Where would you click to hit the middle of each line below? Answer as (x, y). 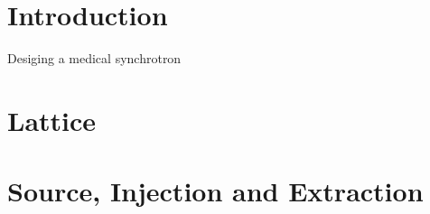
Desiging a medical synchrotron (94, 58)
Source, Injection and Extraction (215, 191)
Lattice (52, 120)
